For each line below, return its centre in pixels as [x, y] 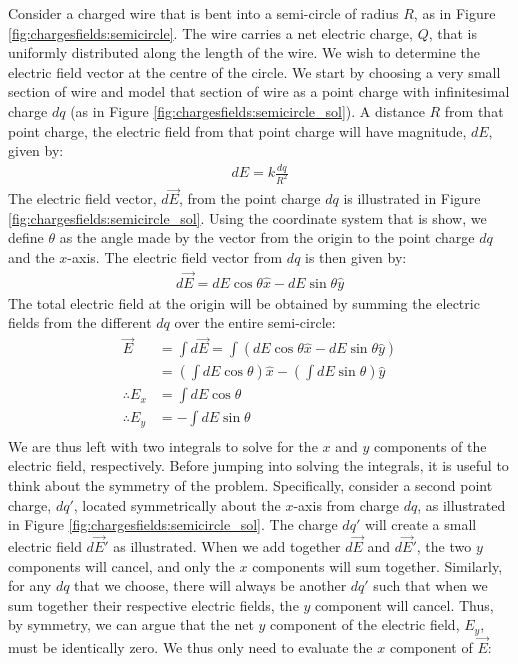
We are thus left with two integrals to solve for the [163, 445]
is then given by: [356, 256]
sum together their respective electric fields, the [153, 604]
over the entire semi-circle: [255, 322]
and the [31, 256]
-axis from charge [346, 504]
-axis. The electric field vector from [175, 256]
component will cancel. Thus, [404, 604]
